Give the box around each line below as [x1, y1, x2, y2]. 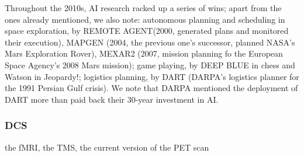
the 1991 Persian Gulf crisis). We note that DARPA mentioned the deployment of [5, 82, 298, 94]
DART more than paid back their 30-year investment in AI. [5, 93, 219, 105]
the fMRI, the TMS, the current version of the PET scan [5, 141, 209, 153]
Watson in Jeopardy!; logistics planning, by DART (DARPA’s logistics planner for [5, 70, 299, 82]
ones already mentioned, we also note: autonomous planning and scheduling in [5, 13, 285, 25]
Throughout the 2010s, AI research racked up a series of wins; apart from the [5, 2, 282, 13]
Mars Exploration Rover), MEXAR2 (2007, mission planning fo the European [5, 47, 283, 60]
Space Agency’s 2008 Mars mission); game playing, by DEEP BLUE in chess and [5, 58, 295, 71]
